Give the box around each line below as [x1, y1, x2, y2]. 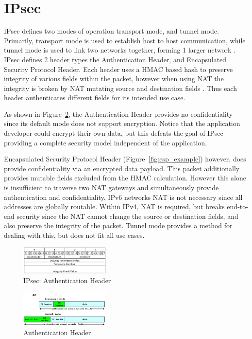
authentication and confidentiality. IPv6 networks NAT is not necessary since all [4, 192, 243, 202]
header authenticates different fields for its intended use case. [4, 92, 185, 103]
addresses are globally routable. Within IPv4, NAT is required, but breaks [4, 201, 225, 212]
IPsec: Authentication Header [23, 275, 111, 285]
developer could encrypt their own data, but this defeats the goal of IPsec [4, 128, 223, 138]
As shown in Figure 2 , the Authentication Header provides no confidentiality [4, 108, 233, 119]
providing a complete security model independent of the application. [4, 137, 207, 147]
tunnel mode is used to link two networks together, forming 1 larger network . [4, 45, 235, 55]
